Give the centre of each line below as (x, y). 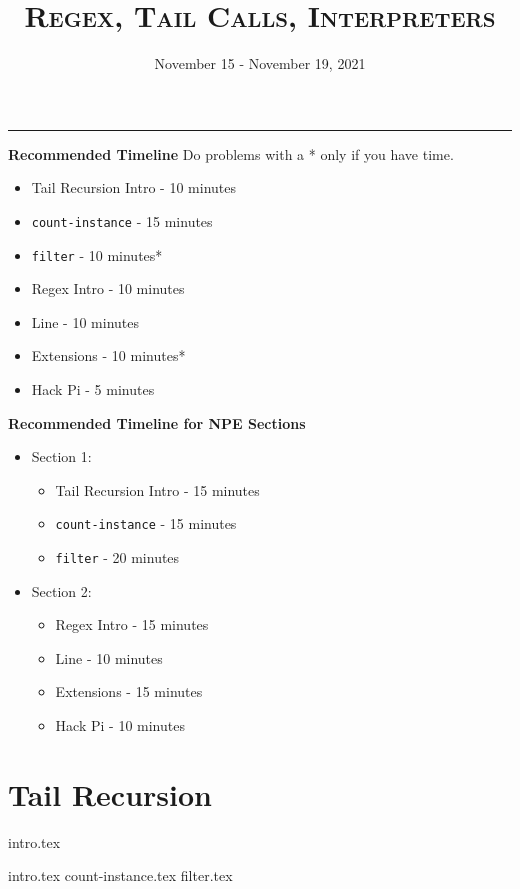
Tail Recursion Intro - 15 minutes (157, 489)
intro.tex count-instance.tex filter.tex (120, 875)
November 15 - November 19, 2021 (260, 63)
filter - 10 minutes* (97, 254)
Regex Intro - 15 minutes (132, 624)
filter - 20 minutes (117, 557)
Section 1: (61, 456)
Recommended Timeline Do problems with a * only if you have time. (231, 153)
